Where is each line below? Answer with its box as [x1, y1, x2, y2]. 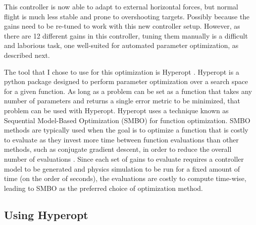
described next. [4, 49, 50, 60]
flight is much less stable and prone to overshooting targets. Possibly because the [4, 11, 250, 21]
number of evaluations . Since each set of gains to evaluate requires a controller [4, 153, 244, 164]
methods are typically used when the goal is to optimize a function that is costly [4, 125, 249, 135]
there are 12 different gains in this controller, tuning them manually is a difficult [4, 30, 248, 41]
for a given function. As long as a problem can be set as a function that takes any [4, 86, 252, 96]
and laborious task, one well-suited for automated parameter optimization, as [4, 40, 239, 50]
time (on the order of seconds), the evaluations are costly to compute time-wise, [4, 173, 247, 183]
